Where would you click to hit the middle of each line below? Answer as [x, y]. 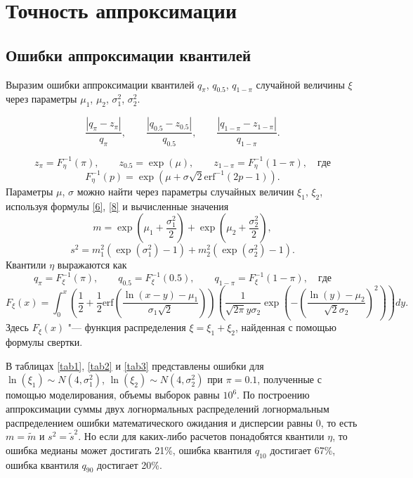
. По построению [273, 395]
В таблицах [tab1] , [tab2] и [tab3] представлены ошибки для [135, 365]
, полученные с [289, 379]
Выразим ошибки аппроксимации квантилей [100, 84]
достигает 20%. [129, 464]
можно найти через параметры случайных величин [185, 191]
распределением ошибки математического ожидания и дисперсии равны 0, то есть [182, 422]
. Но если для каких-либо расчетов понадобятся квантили [201, 436]
